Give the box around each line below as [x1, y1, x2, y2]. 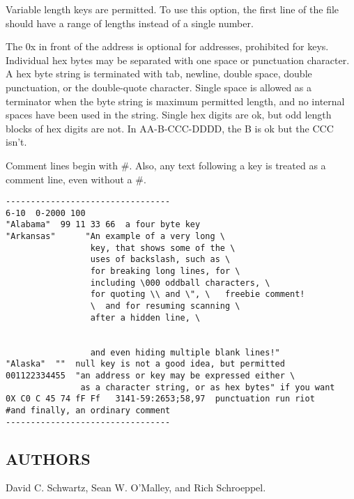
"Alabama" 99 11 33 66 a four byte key [6, 220, 201, 230]
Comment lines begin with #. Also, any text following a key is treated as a [6, 158, 326, 172]
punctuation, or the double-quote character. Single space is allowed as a [6, 79, 312, 94]
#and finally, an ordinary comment [6, 405, 171, 415]
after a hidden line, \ [90, 312, 201, 323]
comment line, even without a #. [6, 171, 146, 186]
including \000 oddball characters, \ [90, 277, 270, 288]
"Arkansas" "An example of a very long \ [6, 231, 225, 242]
